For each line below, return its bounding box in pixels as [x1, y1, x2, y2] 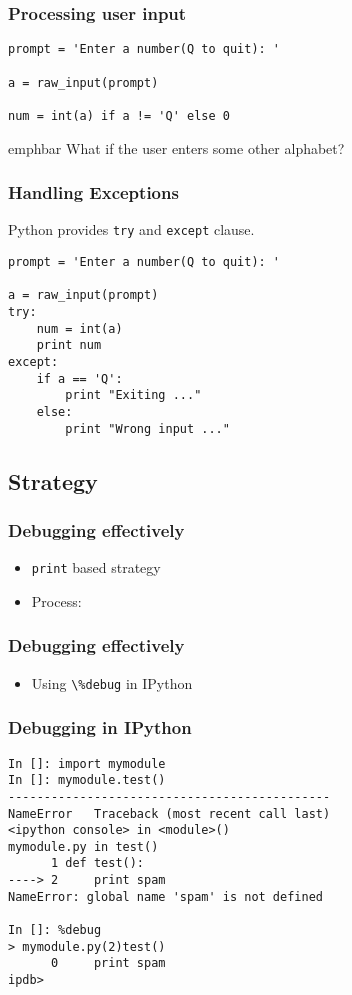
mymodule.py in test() [8, 839, 159, 854]
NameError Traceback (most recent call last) [8, 806, 331, 821]
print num [36, 338, 102, 353]
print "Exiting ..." [65, 388, 202, 403]
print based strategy [31, 557, 161, 578]
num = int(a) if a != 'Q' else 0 [8, 108, 230, 123]
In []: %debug [8, 923, 102, 938]
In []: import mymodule [8, 756, 166, 771]
